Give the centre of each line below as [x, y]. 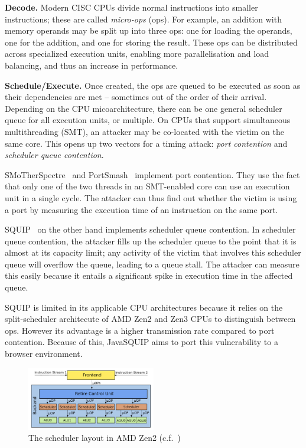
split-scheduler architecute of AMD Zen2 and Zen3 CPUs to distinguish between [150, 319]
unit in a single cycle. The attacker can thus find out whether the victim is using [151, 197]
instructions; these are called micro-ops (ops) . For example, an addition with [143, 19]
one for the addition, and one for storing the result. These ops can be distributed [151, 42]
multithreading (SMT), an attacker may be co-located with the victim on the [144, 131]
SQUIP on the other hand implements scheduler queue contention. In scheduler [150, 229]
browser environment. [44, 354]
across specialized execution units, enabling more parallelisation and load [137, 54]
